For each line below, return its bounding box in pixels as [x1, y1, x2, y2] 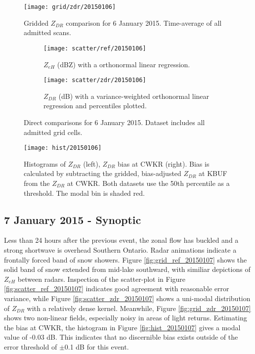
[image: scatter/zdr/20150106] [43, 77, 146, 84]
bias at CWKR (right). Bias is [118, 158, 210, 169]
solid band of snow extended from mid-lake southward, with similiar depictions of [4, 264, 251, 274]
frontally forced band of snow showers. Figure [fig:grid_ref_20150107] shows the [4, 254, 247, 265]
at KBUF [199, 168, 227, 178]
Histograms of [24, 158, 66, 169]
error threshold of [4, 341, 57, 352]
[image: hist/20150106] [24, 144, 102, 152]
